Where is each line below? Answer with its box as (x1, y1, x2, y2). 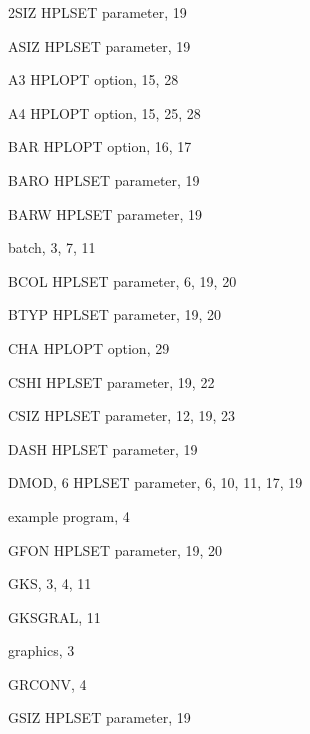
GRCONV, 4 (8, 673, 87, 694)
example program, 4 (8, 505, 130, 526)
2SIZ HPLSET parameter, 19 (8, 2, 187, 22)
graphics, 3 (8, 640, 75, 661)
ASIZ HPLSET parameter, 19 (8, 35, 191, 56)
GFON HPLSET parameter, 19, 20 (8, 539, 223, 560)
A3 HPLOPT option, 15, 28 (8, 69, 179, 90)
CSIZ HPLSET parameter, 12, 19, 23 (8, 405, 235, 426)
